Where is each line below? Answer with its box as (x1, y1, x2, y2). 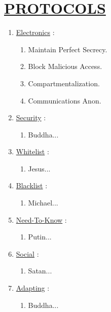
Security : (16, 112, 46, 123)
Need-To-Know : (16, 214, 67, 225)
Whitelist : (16, 146, 49, 157)
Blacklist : (16, 180, 48, 191)
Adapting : (16, 283, 50, 293)
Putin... (28, 231, 52, 242)
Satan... (28, 265, 52, 276)
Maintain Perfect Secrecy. (28, 44, 107, 54)
